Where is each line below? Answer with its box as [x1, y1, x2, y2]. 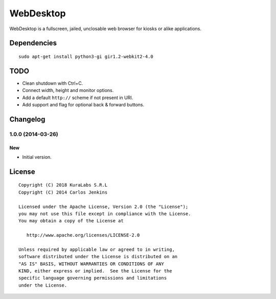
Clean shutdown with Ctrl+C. [22, 80, 83, 86]
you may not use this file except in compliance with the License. [18, 211, 191, 217]
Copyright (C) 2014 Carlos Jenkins [18, 189, 108, 195]
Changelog [9, 115, 45, 124]
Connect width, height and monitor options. [22, 87, 114, 94]
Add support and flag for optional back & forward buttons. [22, 102, 145, 108]
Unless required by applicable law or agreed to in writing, [18, 246, 175, 252]
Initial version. [22, 154, 52, 160]
